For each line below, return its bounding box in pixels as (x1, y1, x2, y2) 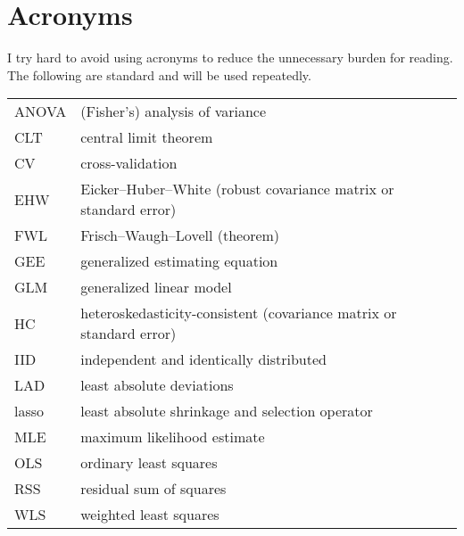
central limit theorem (80, 127, 213, 148)
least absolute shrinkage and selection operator (80, 400, 373, 422)
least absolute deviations (80, 375, 234, 396)
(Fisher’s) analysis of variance (80, 101, 267, 122)
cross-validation (80, 153, 178, 174)
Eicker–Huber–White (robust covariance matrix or (80, 178, 394, 200)
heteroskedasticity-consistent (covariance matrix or (80, 302, 397, 324)
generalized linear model (80, 276, 232, 298)
